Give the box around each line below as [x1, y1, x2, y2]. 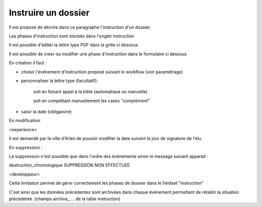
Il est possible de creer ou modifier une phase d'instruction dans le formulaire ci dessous [9, 51, 187, 57]
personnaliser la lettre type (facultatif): [21, 78, 98, 84]
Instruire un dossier [9, 7, 90, 18]
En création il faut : [9, 60, 47, 66]
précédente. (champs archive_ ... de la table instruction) [9, 196, 121, 202]
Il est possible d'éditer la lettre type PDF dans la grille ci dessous [9, 42, 138, 48]
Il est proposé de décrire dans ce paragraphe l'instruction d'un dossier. [9, 24, 151, 30]
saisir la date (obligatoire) [21, 109, 72, 115]
